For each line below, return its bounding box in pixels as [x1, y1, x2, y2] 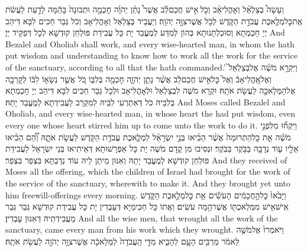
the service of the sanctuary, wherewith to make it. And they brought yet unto [5, 176, 290, 189]
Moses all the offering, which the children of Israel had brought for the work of [5, 165, 290, 178]
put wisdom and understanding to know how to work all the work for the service [5, 49, 298, 62]
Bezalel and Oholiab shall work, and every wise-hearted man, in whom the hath [5, 37, 295, 50]
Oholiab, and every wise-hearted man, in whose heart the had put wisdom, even [5, 107, 295, 120]
